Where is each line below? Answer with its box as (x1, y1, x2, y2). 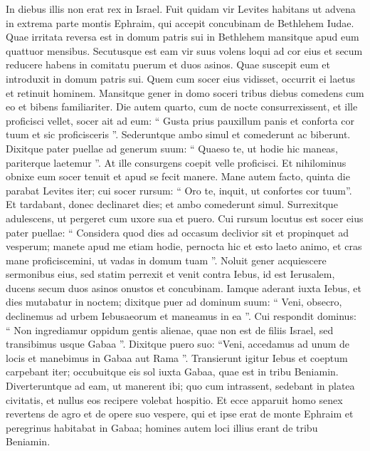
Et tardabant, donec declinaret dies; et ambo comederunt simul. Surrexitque (6, 197, 338, 212)
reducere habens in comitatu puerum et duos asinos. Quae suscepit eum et (6, 57, 330, 72)
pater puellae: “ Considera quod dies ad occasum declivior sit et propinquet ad (6, 224, 349, 239)
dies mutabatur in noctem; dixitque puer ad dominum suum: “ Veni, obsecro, (6, 294, 342, 309)
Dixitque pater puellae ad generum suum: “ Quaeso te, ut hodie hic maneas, (6, 140, 338, 155)
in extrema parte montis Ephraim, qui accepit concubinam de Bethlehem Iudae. (6, 15, 354, 30)
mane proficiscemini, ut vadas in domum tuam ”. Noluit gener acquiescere (6, 252, 327, 267)
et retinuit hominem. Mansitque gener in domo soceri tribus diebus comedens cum (6, 85, 364, 100)
